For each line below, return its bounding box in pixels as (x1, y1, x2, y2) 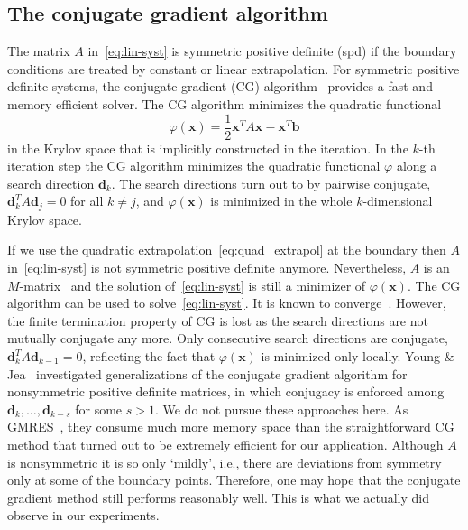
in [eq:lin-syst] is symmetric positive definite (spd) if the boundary (87, 42, 457, 60)
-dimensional (362, 191, 433, 210)
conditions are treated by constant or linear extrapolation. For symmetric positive (7, 59, 460, 78)
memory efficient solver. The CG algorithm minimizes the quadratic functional (7, 94, 442, 113)
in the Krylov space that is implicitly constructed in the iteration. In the (7, 138, 408, 157)
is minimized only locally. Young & (261, 347, 454, 366)
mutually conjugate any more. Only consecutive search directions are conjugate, (7, 329, 448, 348)
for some (75, 399, 123, 418)
